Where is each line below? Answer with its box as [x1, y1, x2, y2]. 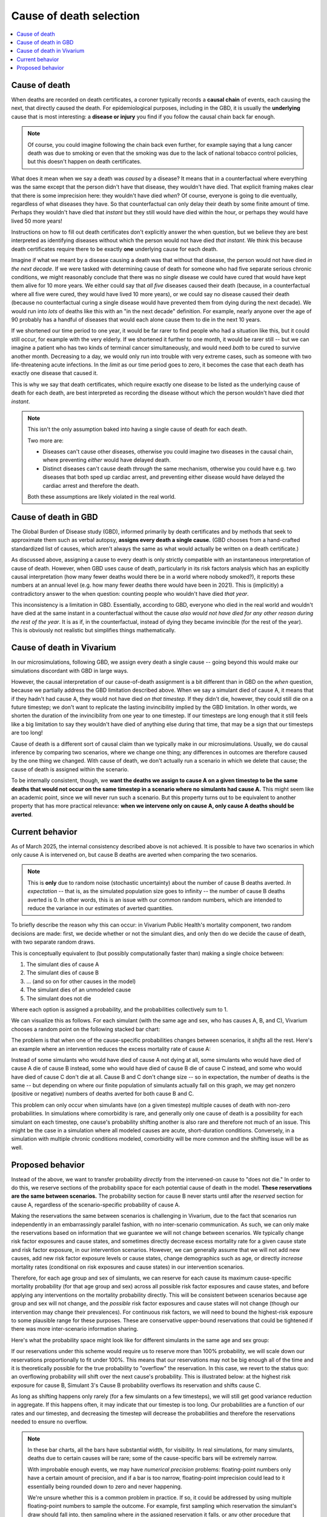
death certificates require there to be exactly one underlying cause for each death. [11, 245, 218, 252]
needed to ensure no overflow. [11, 1418, 88, 1425]
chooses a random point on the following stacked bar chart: [11, 1025, 160, 1033]
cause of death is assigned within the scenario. [11, 765, 130, 773]
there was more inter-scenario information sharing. [11, 1325, 139, 1333]
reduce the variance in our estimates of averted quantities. [27, 905, 174, 912]
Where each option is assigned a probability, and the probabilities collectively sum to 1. [11, 1005, 228, 1013]
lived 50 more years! [11, 217, 63, 225]
